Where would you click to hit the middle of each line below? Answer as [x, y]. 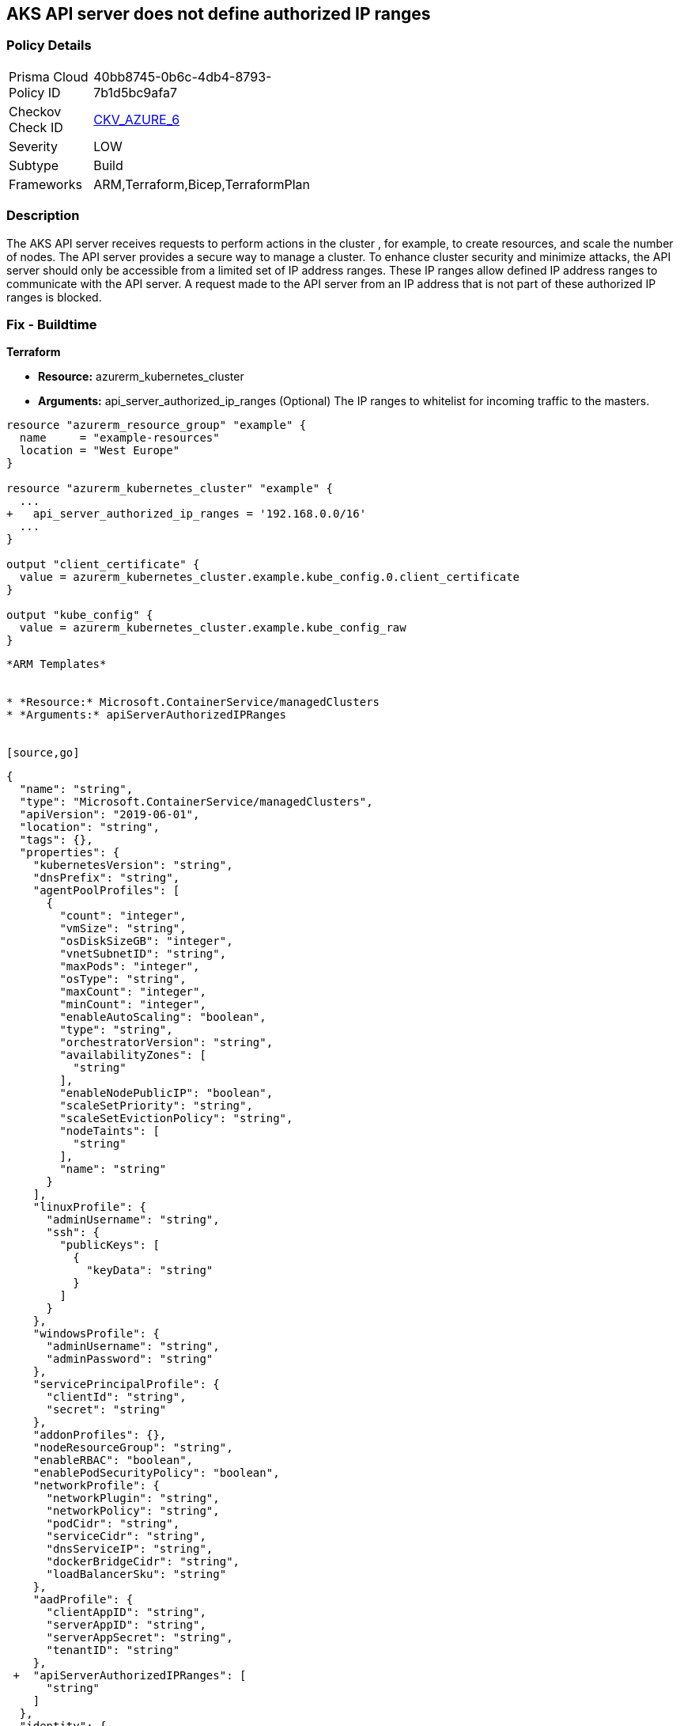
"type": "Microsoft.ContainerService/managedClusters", [196, 802]
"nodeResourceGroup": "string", [133, 1448]
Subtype [34, 165]
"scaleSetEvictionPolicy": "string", [176, 1119]
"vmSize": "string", [123, 929]
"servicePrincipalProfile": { [126, 1385]
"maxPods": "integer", [130, 967]
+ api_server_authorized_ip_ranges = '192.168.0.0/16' [187, 514]
